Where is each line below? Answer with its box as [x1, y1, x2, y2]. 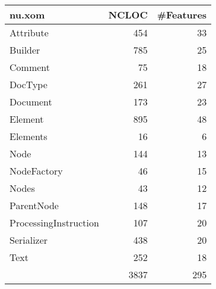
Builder [9, 43, 40, 57]
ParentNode [9, 198, 59, 212]
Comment [9, 60, 50, 74]
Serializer [9, 233, 48, 247]
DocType [9, 77, 47, 91]
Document [9, 95, 52, 108]
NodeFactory [9, 164, 63, 178]
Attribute [9, 26, 49, 39]
